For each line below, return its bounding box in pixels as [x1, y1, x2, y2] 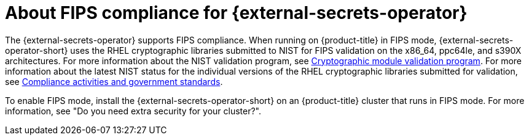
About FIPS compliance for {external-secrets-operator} [5, 2, 468, 23]
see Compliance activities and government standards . [5, 76, 223, 87]
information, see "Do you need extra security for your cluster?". [5, 105, 262, 116]
